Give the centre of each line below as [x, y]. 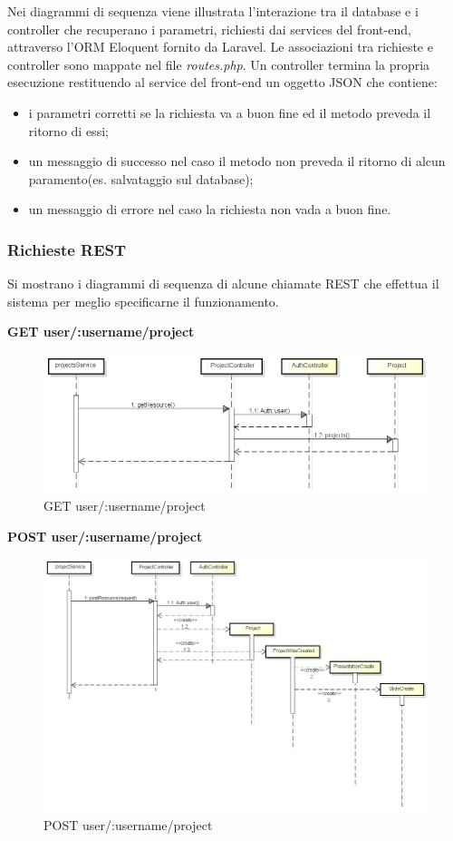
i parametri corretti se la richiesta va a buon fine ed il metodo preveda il [230, 112]
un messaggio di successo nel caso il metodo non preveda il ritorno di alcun [237, 161]
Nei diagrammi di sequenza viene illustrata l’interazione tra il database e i [213, 11]
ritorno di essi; [68, 130]
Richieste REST [67, 249]
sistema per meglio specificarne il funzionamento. [143, 301]
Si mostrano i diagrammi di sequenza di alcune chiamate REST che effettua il [223, 284]
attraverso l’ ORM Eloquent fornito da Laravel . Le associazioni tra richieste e [220, 47]
